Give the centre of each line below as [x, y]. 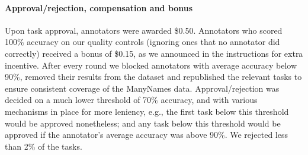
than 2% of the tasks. [44, 146]
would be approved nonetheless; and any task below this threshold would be [143, 123]
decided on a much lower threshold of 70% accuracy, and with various [131, 100]
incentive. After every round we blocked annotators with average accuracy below [151, 65]
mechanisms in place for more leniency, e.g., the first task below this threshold [147, 111]
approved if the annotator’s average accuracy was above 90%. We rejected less [147, 135]
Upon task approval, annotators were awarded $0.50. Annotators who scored [144, 30]
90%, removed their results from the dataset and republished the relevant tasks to [153, 77]
